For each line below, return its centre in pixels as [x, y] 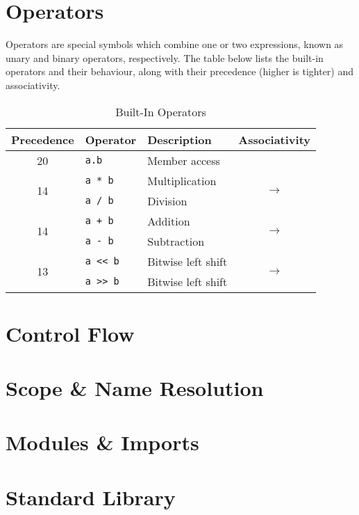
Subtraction [176, 241]
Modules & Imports [102, 442]
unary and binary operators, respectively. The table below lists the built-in [165, 57]
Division [167, 200]
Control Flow [70, 333]
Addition [169, 221]
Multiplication [182, 180]
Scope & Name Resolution [135, 388]
